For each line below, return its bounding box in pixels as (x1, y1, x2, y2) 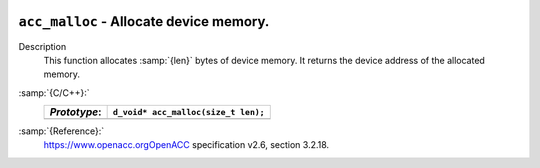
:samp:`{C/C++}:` (18, 86, 90, 99)
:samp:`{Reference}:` (18, 125, 105, 137)
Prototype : (49, 105, 102, 119)
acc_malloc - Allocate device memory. (18, 13, 270, 30)
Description (18, 40, 67, 52)
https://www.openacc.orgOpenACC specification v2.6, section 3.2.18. (43, 139, 330, 151)
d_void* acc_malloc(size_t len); (112, 106, 265, 117)
